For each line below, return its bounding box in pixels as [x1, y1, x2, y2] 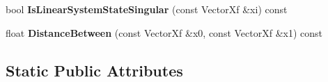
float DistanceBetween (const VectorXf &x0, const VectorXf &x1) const [6, 25, 323, 40]
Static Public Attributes [6, 59, 183, 81]
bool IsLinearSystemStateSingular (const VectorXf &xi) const [6, 2, 288, 16]
